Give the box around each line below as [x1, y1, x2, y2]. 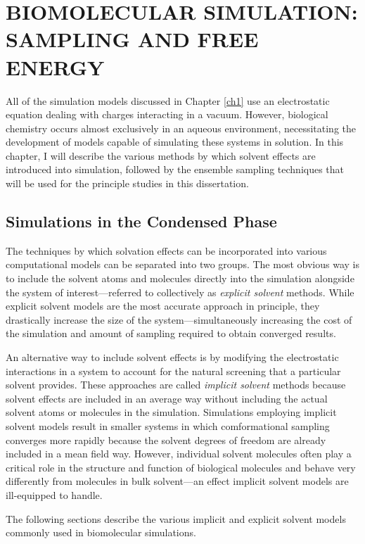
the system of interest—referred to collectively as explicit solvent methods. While [6, 284, 354, 299]
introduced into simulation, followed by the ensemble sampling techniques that [6, 162, 345, 177]
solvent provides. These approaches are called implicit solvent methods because [6, 377, 346, 392]
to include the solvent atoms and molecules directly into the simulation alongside [6, 271, 354, 286]
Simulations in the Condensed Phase [6, 210, 277, 232]
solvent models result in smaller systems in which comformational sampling [6, 418, 330, 433]
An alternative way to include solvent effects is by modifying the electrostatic [6, 350, 339, 365]
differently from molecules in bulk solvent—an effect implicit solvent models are [6, 474, 349, 488]
